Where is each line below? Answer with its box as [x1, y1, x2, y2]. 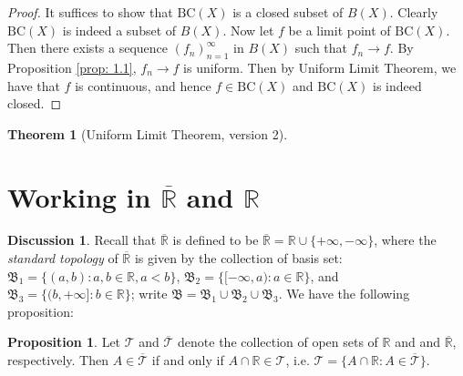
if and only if [151, 351, 224, 370]
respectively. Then [7, 351, 108, 370]
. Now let [222, 20, 274, 39]
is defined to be [172, 230, 259, 249]
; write [130, 284, 168, 303]
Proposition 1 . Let [7, 332, 121, 351]
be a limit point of [288, 20, 391, 39]
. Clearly [389, 3, 438, 21]
